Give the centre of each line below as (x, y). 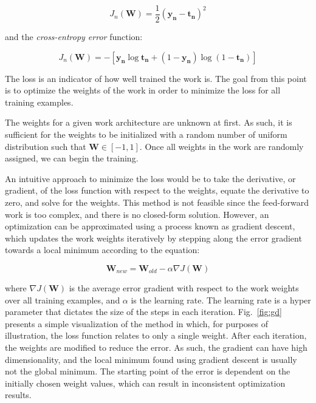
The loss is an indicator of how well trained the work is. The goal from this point (156, 78)
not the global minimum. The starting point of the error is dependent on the (148, 371)
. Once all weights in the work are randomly (222, 146)
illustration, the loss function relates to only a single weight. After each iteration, (156, 335)
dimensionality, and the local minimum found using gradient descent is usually (151, 359)
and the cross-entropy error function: (74, 37)
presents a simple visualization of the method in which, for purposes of (137, 323)
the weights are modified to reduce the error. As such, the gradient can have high (156, 347)
